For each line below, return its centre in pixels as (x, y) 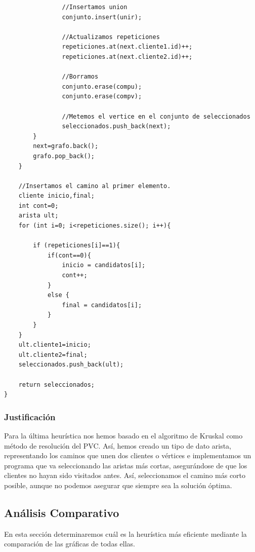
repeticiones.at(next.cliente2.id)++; (127, 57)
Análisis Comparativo (62, 512)
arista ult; (38, 216)
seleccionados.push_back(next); (116, 126)
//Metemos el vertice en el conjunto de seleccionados (156, 116)
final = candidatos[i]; (102, 305)
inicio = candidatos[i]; (104, 265)
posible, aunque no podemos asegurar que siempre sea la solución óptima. (118, 485)
